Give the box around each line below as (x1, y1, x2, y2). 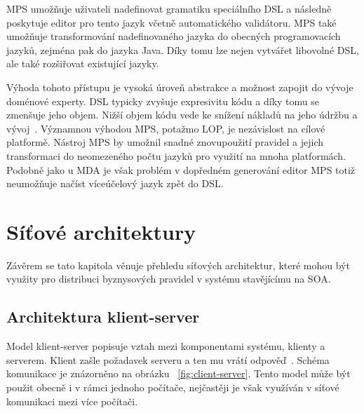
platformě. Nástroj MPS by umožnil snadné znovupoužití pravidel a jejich (6, 135, 324, 149)
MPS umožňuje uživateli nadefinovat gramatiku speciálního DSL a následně (6, 1, 332, 15)
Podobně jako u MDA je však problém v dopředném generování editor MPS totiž (6, 162, 356, 177)
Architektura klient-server (6, 306, 200, 327)
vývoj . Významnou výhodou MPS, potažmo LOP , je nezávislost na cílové (6, 121, 325, 135)
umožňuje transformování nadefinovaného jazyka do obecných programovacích (6, 29, 341, 43)
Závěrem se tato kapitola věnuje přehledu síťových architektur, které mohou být (6, 257, 350, 272)
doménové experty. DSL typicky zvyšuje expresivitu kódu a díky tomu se (6, 93, 319, 108)
